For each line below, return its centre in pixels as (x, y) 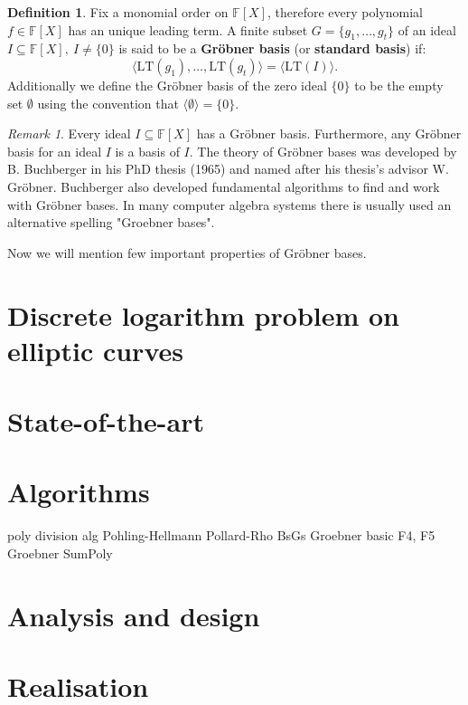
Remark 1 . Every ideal (69, 133)
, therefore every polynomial (345, 12)
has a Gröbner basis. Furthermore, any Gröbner (329, 133)
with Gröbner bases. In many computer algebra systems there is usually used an (229, 204)
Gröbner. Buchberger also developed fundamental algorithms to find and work (224, 186)
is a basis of (147, 151)
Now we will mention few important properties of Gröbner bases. (187, 252)
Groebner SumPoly (60, 553)
